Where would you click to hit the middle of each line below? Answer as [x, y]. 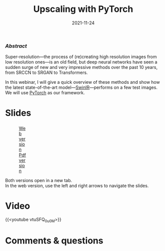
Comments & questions [54, 241]
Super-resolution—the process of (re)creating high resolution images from [81, 57]
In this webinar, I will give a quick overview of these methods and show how [82, 82]
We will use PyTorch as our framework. [45, 93]
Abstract [16, 46]
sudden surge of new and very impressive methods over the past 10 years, [81, 67]
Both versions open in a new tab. [39, 181]
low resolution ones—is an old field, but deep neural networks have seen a [81, 62]
